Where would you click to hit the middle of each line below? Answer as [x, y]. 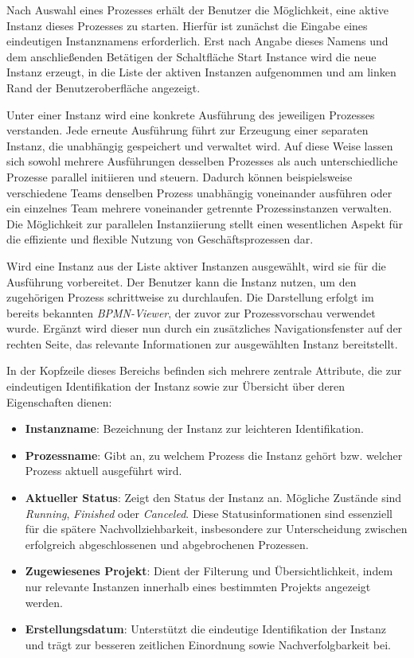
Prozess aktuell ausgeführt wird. [103, 471]
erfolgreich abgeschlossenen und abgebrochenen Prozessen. [167, 544]
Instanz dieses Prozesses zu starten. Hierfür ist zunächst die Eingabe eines [187, 25]
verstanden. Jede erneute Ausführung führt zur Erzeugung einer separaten [187, 130]
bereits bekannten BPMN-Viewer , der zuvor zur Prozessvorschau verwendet [191, 312]
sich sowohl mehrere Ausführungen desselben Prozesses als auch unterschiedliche [202, 161]
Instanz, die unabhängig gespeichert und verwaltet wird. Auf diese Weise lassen [200, 145]
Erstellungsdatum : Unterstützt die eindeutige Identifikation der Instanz [205, 629]
